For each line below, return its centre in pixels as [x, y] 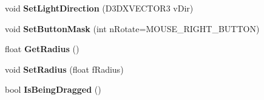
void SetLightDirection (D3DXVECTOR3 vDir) [99, 8]
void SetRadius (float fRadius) [64, 69]
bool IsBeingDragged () [53, 89]
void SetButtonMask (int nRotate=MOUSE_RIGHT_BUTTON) [132, 28]
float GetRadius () [42, 49]
